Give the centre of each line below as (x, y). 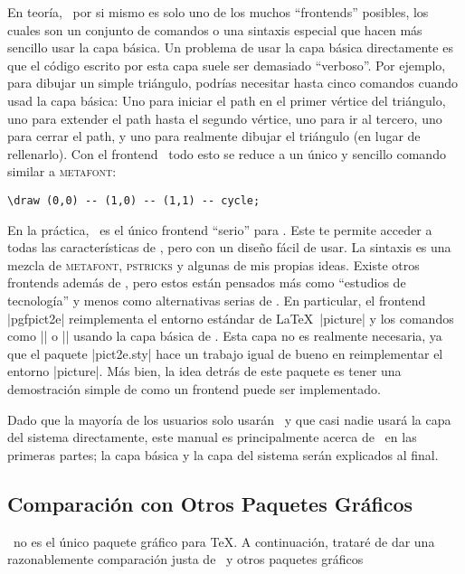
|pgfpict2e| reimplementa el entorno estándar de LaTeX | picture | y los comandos (231, 318)
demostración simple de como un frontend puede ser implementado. (194, 388)
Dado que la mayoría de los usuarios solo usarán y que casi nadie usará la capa (229, 419)
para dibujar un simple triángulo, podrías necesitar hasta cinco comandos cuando (233, 83)
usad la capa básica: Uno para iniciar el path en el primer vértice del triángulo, (227, 100)
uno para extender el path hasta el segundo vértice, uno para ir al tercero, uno (225, 118)
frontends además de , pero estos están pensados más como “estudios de (207, 282)
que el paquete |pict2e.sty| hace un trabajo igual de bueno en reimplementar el (225, 353)
